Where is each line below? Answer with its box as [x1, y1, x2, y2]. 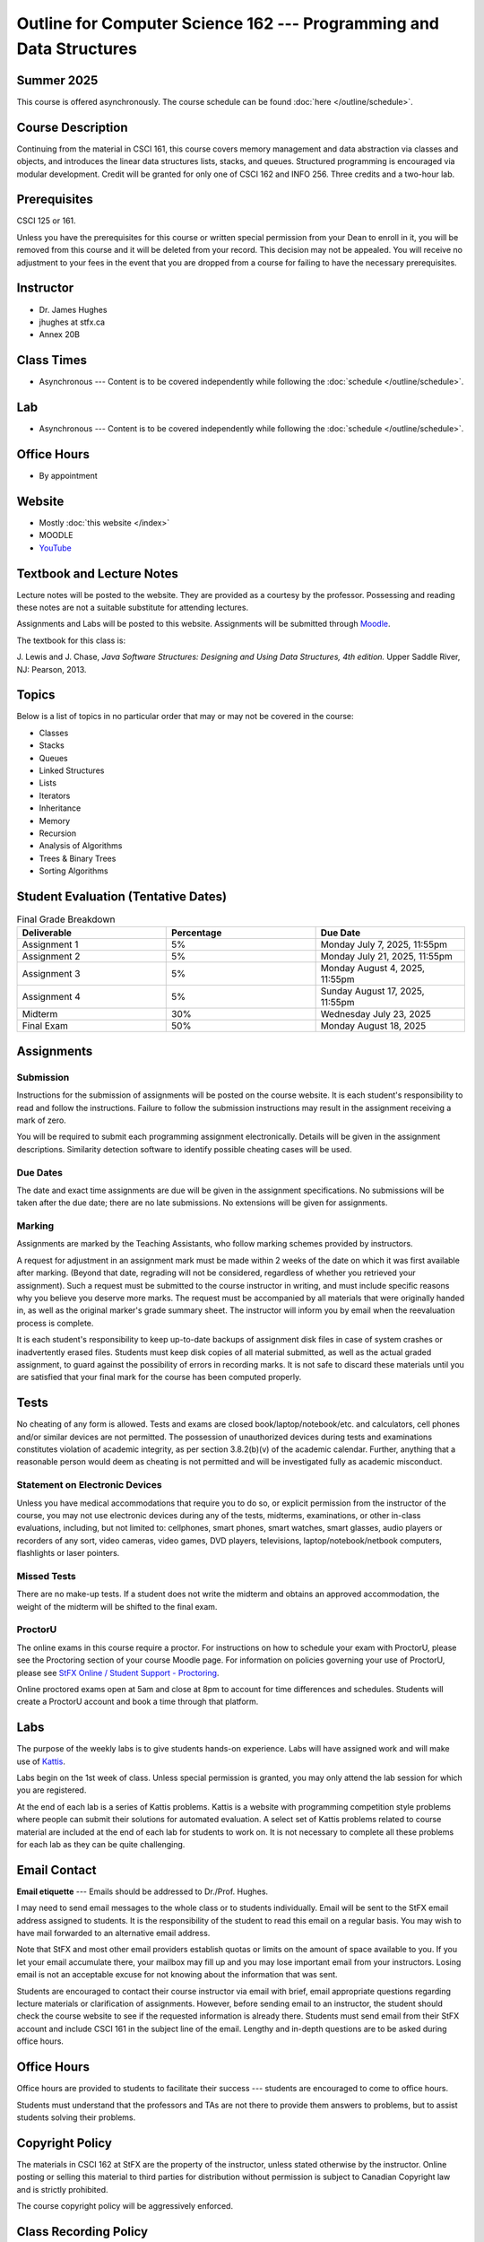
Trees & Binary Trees [39, 853, 117, 864]
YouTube [39, 543, 72, 553]
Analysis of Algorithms [39, 840, 123, 851]
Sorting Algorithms [39, 865, 108, 876]
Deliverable [22, 926, 72, 939]
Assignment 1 [22, 938, 79, 951]
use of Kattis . [16, 1756, 66, 1767]
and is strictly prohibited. [16, 2184, 108, 2194]
